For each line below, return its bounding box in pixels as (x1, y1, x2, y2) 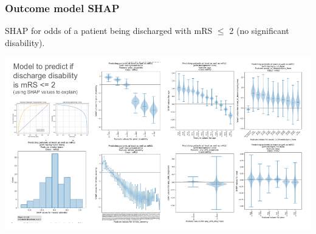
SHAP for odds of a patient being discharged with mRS (5, 24, 213, 37)
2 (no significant (229, 24, 289, 37)
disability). (5, 36, 45, 48)
